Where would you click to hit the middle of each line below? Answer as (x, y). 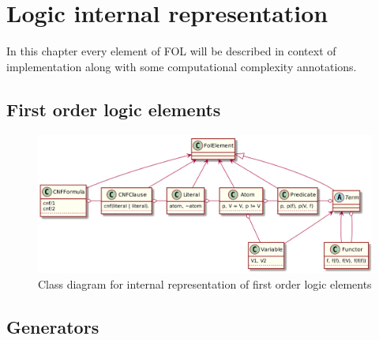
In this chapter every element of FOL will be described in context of (171, 51)
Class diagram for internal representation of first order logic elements (205, 283)
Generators (53, 326)
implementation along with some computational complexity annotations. (182, 66)
